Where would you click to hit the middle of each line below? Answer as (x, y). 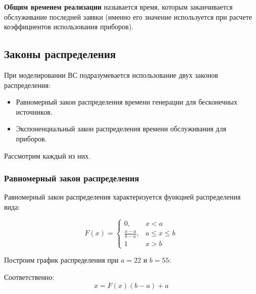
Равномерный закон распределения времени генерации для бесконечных (127, 102)
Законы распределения (60, 54)
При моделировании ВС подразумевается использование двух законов (111, 75)
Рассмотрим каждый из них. (47, 155)
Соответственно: (29, 277)
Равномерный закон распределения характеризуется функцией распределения (122, 197)
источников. (34, 111)
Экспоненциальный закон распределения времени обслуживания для (121, 129)
